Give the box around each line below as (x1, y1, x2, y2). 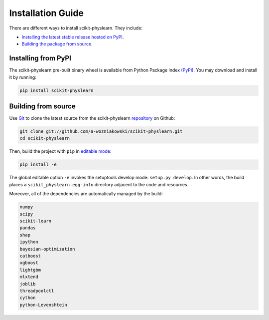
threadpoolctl (19, 288, 54, 294)
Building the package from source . (21, 41, 93, 47)
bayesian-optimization (19, 246, 75, 252)
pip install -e (19, 162, 57, 167)
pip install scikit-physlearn (19, 87, 94, 93)
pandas (19, 225, 36, 231)
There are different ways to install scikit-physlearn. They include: (9, 25, 143, 31)
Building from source (9, 102, 76, 111)
